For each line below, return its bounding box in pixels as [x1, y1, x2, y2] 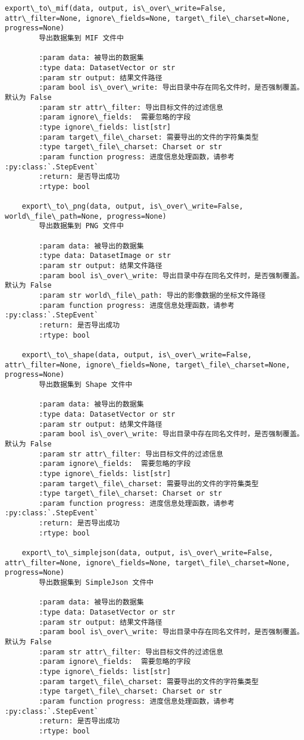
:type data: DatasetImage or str [39, 251, 171, 260]
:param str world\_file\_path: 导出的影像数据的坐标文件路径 [39, 291, 266, 300]
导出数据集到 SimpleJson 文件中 [39, 578, 154, 587]
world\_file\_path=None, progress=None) [5, 212, 167, 221]
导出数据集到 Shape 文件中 [39, 380, 133, 389]
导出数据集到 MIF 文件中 [39, 33, 124, 42]
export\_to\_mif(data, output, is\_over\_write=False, [5, 4, 227, 12]
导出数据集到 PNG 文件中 [39, 222, 124, 231]
